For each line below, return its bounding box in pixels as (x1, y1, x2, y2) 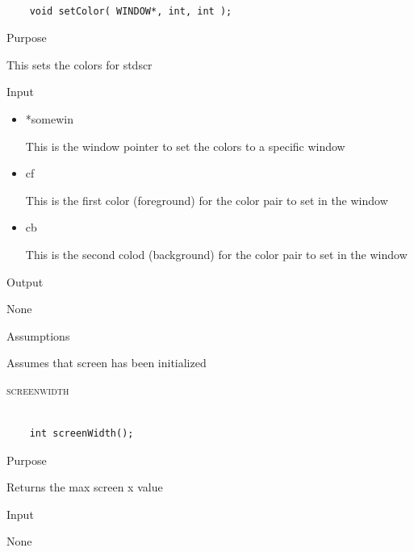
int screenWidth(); (29, 428, 134, 440)
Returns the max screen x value (6, 479, 163, 496)
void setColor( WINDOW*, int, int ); (29, 5, 232, 17)
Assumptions (6, 327, 70, 344)
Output (6, 273, 44, 290)
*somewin (25, 110, 73, 127)
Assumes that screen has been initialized (6, 354, 207, 371)
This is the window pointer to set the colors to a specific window (25, 137, 345, 154)
